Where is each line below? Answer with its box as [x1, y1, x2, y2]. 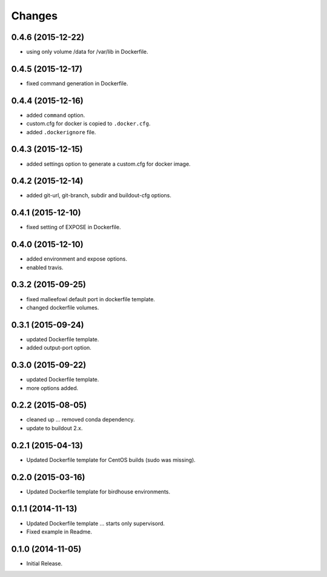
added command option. [26, 111, 85, 119]
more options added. [26, 384, 79, 391]
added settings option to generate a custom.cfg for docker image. [26, 160, 191, 168]
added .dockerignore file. [26, 128, 96, 135]
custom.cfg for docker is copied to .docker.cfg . [26, 120, 151, 127]
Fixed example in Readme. [26, 528, 92, 535]
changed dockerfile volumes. [26, 304, 99, 311]
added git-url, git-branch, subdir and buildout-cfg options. [26, 192, 172, 199]
